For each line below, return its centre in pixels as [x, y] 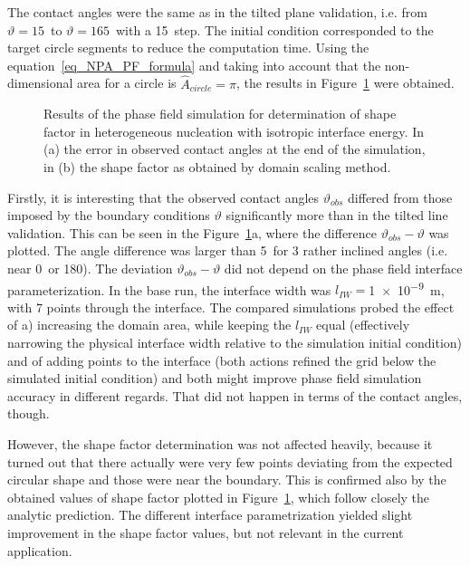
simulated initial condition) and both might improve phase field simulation [215, 378]
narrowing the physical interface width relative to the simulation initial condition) [235, 342]
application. [40, 550]
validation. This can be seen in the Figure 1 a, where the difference [192, 232]
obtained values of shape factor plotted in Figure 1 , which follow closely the [219, 497]
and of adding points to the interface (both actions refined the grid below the [222, 360]
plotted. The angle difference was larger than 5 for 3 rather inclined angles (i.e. [228, 250]
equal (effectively [363, 325]
